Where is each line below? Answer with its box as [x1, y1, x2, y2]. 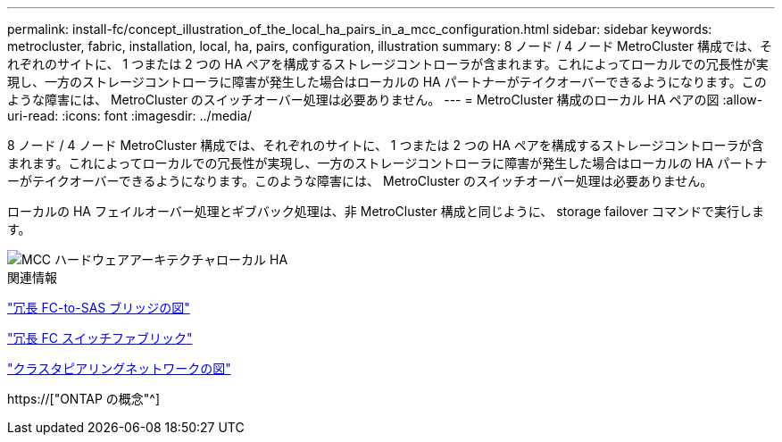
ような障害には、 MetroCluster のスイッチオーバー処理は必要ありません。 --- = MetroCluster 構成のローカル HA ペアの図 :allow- [7, 92, 763, 107]
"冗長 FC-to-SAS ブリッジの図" [7, 300, 190, 315]
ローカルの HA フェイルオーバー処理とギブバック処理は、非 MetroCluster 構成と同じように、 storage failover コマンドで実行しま [7, 204, 764, 219]
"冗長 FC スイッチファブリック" [7, 330, 193, 346]
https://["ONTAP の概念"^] [7, 391, 161, 406]
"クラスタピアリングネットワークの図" [7, 361, 231, 376]
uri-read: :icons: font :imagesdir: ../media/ [7, 108, 252, 123]
